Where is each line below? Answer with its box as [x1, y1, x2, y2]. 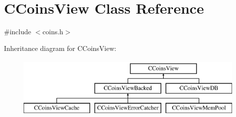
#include [4, 26, 31, 37]
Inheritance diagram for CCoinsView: [4, 43, 117, 53]
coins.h [42, 26, 63, 37]
